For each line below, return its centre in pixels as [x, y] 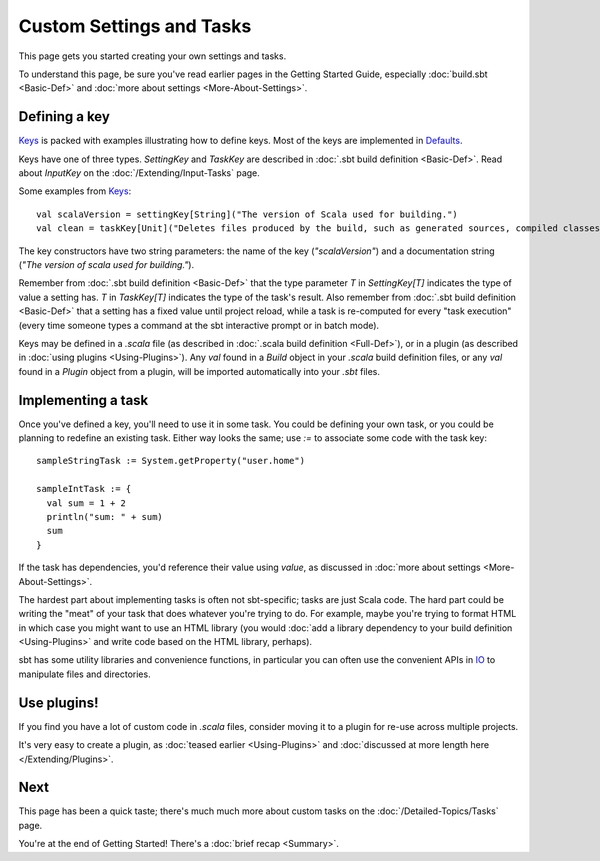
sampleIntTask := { [84, 489]
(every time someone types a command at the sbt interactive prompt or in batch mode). [199, 325]
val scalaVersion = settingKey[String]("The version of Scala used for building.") [247, 214]
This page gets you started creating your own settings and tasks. [152, 56]
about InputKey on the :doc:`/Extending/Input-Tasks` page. [139, 173]
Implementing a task [83, 400]
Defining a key [64, 116]
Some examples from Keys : [75, 191]
